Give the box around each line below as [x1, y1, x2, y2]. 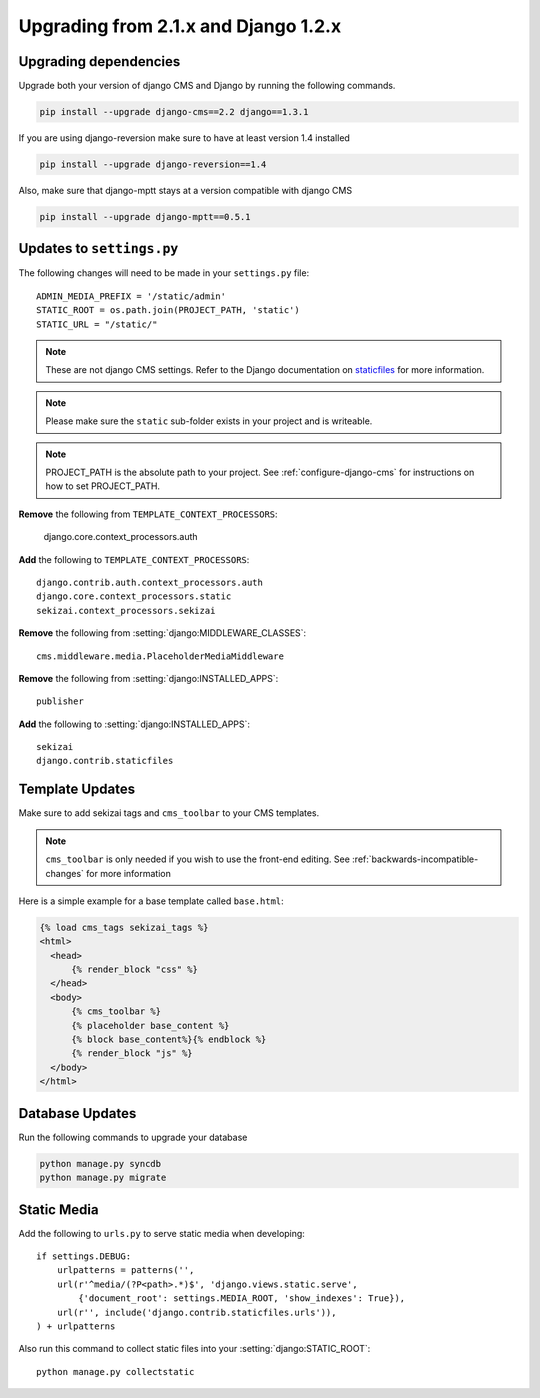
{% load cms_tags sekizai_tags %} [39, 921, 209, 933]
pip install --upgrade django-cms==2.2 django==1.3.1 [39, 106, 309, 118]
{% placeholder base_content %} [71, 1020, 230, 1031]
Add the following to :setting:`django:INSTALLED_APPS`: [18, 718, 250, 730]
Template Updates [18, 781, 135, 798]
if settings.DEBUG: [36, 1250, 132, 1262]
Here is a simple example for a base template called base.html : [18, 895, 284, 907]
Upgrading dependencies [18, 53, 181, 70]
